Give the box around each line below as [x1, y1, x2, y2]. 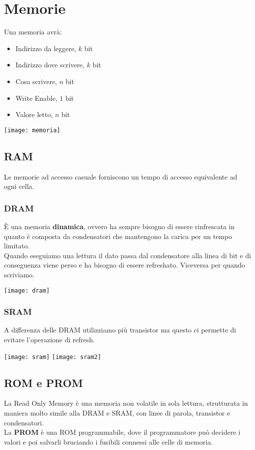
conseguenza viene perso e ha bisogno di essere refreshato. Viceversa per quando [4, 260, 245, 270]
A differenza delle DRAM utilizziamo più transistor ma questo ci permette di [4, 325, 236, 335]
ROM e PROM [4, 375, 83, 390]
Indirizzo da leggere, [15, 43, 77, 53]
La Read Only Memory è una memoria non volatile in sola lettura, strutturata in [4, 398, 248, 408]
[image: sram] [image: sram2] [4, 353, 101, 360]
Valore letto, [15, 109, 53, 120]
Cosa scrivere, [15, 76, 57, 86]
